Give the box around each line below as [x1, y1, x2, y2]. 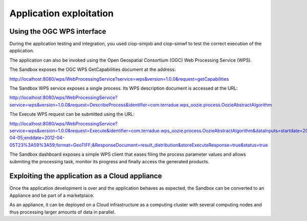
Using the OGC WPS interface [9, 27, 106, 36]
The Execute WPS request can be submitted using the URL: [9, 111, 135, 117]
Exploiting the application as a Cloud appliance [9, 171, 162, 181]
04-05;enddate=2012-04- [9, 135, 65, 141]
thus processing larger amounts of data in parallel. [9, 209, 116, 215]
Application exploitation [9, 8, 114, 19]
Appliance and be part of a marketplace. [9, 192, 95, 199]
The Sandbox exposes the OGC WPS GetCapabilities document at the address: [9, 66, 176, 72]
